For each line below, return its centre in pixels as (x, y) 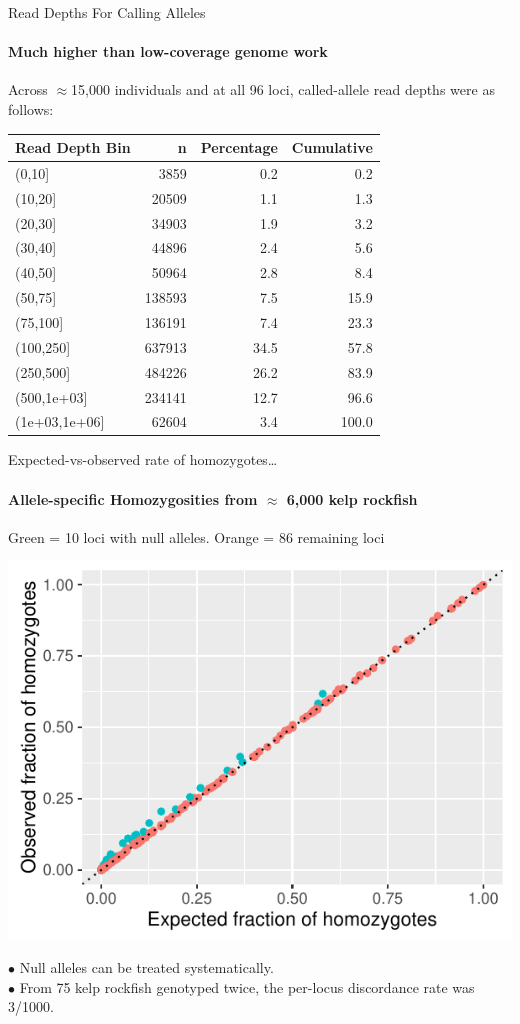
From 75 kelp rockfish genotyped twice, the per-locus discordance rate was (247, 986)
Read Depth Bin (73, 147)
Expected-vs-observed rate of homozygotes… (143, 459)
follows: (31, 108)
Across (28, 89)
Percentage (239, 147)
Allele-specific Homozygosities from (133, 498)
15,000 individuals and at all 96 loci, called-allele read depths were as (283, 89)
